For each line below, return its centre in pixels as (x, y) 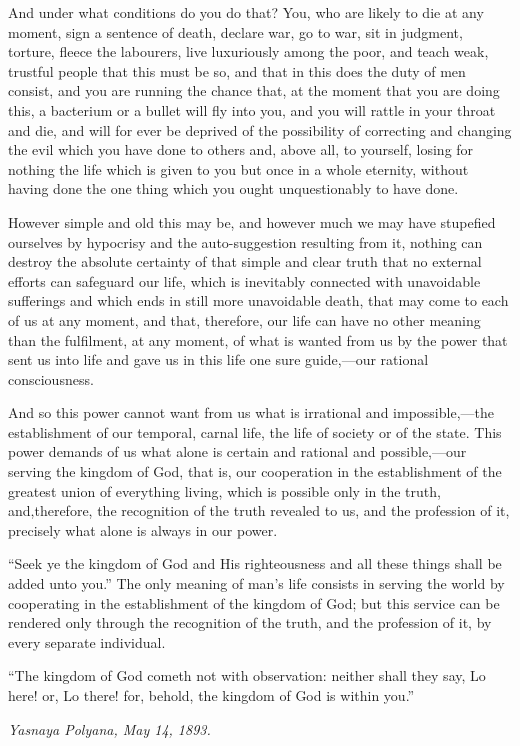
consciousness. (51, 378)
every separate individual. (87, 641)
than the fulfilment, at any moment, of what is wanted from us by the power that (258, 339)
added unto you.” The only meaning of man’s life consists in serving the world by (256, 583)
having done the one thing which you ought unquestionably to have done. (233, 188)
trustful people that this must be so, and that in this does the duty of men (237, 70)
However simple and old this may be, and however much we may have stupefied (252, 221)
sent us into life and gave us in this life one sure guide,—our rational (218, 359)
